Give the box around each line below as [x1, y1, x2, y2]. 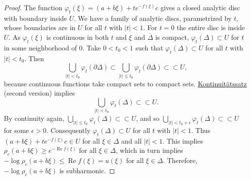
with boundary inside [4, 13, 67, 23]
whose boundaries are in [4, 22, 76, 33]
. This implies [162, 135, 203, 146]
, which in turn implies [115, 145, 183, 155]
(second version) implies [4, 88, 75, 98]
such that [135, 42, 163, 52]
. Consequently [46, 125, 91, 135]
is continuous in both [46, 32, 109, 42]
